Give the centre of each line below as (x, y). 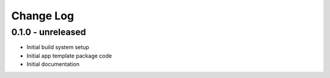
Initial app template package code (69, 56)
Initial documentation (53, 64)
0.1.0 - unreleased (49, 32)
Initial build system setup (58, 47)
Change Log (43, 16)
